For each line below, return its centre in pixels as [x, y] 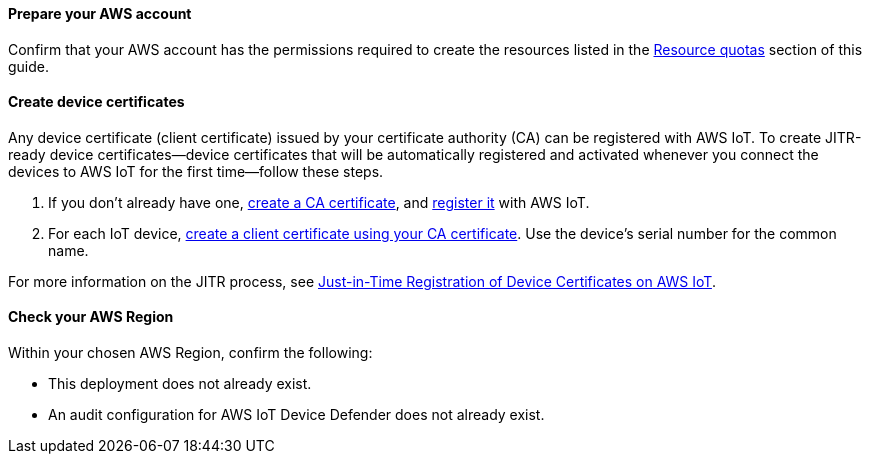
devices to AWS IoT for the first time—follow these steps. [196, 171]
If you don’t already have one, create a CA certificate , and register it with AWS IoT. [319, 202]
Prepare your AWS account [100, 13]
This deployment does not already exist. [180, 384]
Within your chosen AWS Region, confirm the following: [190, 353]
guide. [29, 66]
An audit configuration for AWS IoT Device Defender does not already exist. [296, 415]
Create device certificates [96, 102]
